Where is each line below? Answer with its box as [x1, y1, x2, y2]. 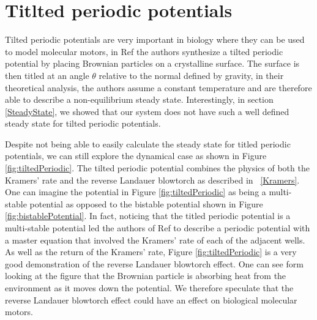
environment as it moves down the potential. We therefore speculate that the [5, 281, 294, 294]
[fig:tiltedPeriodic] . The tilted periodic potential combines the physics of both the [5, 162, 310, 174]
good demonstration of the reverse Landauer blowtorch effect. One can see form [5, 257, 304, 270]
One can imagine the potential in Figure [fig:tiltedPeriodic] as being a [5, 185, 266, 198]
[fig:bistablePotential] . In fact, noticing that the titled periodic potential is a [5, 209, 291, 222]
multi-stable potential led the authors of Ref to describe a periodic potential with [5, 221, 310, 234]
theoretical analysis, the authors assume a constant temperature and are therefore [5, 81, 312, 94]
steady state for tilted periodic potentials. [5, 117, 161, 130]
